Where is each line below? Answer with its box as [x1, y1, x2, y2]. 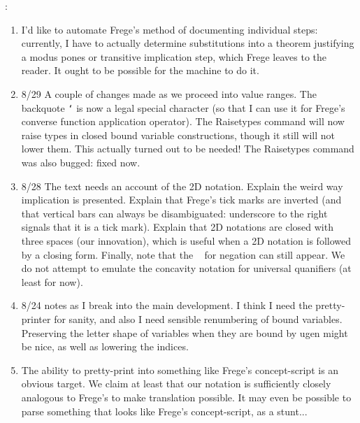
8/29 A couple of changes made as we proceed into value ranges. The [21, 86, 317, 101]
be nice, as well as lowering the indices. [21, 339, 189, 354]
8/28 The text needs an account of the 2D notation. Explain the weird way [21, 178, 343, 193]
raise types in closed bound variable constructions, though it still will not [21, 127, 336, 142]
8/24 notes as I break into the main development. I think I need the [21, 298, 312, 313]
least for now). [21, 274, 83, 289]
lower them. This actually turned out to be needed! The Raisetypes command [21, 141, 354, 156]
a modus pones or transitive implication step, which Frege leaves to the [21, 49, 327, 64]
